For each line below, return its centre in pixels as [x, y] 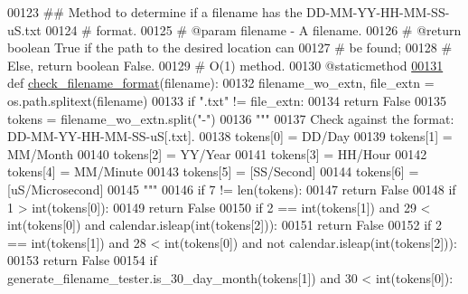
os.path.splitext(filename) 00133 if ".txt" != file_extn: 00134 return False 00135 [227, 100]
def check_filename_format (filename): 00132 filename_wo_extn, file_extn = [221, 83]
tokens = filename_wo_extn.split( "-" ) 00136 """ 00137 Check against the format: [231, 118]
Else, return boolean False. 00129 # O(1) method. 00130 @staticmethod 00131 [225, 65]
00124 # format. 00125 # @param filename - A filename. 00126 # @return [253, 29]
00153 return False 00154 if [82, 260]
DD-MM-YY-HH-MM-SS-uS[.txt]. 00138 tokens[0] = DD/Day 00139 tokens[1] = [230, 136]
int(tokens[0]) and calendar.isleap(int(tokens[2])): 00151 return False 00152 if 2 [225, 225]
